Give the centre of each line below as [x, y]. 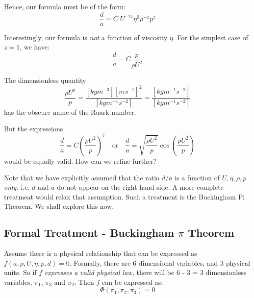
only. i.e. [17, 187]
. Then [84, 282]
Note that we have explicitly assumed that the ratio [82, 177]
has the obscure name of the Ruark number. [70, 112]
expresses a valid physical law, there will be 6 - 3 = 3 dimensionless [145, 272]
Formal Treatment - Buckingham [89, 233]
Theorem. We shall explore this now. [59, 206]
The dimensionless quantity [45, 80]
